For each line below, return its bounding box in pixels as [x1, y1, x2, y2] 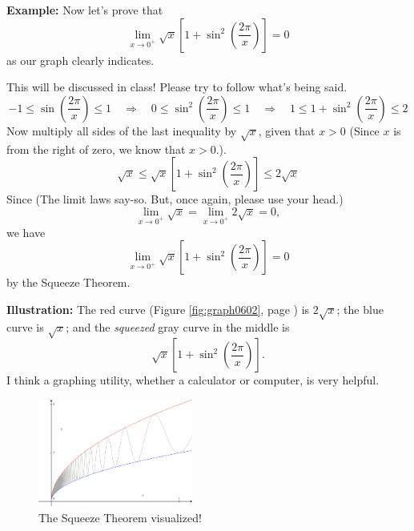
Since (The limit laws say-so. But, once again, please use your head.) [6, 191, 344, 207]
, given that [258, 122, 316, 139]
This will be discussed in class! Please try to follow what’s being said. [6, 78, 348, 95]
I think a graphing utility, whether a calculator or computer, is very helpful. [6, 372, 380, 388]
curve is [6, 319, 44, 336]
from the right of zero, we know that [6, 140, 186, 157]
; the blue [336, 300, 384, 317]
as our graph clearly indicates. [6, 51, 155, 68]
